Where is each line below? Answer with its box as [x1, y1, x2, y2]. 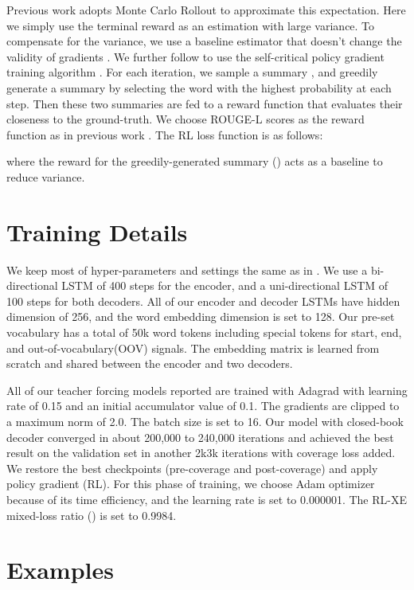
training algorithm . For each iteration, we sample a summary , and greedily [6, 64, 378, 80]
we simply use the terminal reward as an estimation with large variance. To [6, 17, 375, 33]
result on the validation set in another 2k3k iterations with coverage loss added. [6, 444, 396, 461]
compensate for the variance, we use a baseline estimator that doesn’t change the [6, 33, 402, 49]
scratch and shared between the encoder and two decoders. [6, 355, 293, 372]
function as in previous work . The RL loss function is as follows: [6, 126, 323, 143]
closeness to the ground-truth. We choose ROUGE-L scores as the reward [6, 111, 365, 127]
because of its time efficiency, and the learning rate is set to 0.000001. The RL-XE [6, 490, 407, 507]
